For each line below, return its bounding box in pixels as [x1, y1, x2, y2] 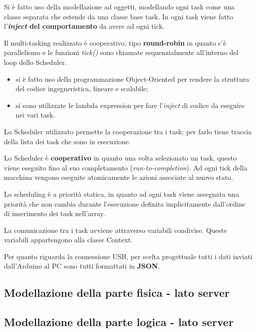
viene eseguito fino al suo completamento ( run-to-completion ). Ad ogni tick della [4, 162, 248, 172]
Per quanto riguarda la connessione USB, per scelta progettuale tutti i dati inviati [4, 251, 253, 261]
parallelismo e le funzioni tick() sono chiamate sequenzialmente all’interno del [4, 47, 239, 57]
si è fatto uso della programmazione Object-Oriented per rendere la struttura [15, 73, 250, 84]
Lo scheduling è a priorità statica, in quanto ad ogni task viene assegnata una [4, 188, 239, 199]
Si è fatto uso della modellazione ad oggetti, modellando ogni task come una [4, 1, 235, 11]
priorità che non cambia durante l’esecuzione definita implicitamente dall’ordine [4, 198, 245, 209]
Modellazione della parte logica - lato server [4, 314, 234, 330]
